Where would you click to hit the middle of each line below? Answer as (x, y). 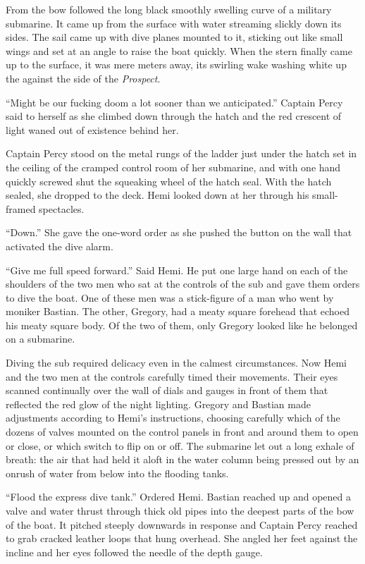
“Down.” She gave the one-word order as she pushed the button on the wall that (179, 232)
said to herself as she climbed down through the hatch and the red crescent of (174, 116)
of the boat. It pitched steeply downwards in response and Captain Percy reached (182, 524)
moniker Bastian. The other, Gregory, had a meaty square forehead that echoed (178, 311)
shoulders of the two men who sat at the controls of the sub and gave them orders (183, 284)
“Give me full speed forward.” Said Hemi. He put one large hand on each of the (177, 270)
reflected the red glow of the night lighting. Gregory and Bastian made (158, 404)
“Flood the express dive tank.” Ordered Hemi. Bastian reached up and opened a (178, 497)
